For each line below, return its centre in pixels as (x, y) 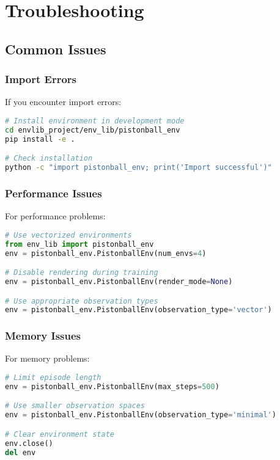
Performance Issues (53, 193)
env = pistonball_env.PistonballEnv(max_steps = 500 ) (112, 386)
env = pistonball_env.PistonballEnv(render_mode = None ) (119, 281)
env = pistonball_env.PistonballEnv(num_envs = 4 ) (106, 253)
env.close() (29, 443)
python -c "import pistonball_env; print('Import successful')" (138, 168)
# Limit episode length (53, 378)
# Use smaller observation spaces (75, 406)
